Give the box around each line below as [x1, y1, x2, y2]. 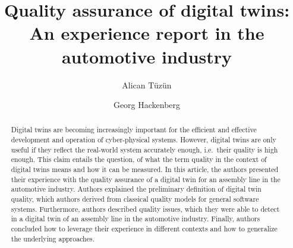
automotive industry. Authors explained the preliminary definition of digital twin [11, 184, 262, 194]
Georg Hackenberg [113, 98, 181, 111]
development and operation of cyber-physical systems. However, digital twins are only [11, 135, 276, 145]
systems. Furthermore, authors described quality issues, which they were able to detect [11, 204, 280, 214]
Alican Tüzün [122, 78, 172, 91]
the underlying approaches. [11, 233, 94, 243]
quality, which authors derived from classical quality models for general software [11, 194, 259, 204]
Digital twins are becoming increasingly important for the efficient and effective [11, 125, 257, 135]
